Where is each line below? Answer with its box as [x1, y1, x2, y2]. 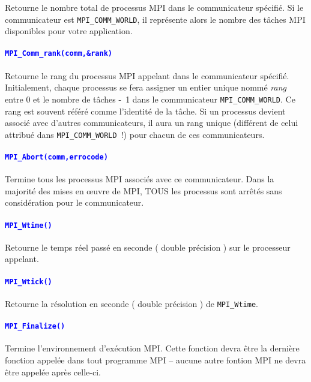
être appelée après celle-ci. [5, 365, 101, 378]
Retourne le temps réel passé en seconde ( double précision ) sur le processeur [5, 240, 291, 253]
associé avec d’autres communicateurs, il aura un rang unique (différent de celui [5, 116, 298, 129]
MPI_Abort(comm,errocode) [5, 152, 108, 161]
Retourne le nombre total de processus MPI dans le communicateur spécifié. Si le [5, 1, 304, 13]
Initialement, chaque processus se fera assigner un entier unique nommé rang [5, 81, 287, 94]
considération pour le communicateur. [5, 196, 144, 209]
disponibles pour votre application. [5, 25, 133, 37]
